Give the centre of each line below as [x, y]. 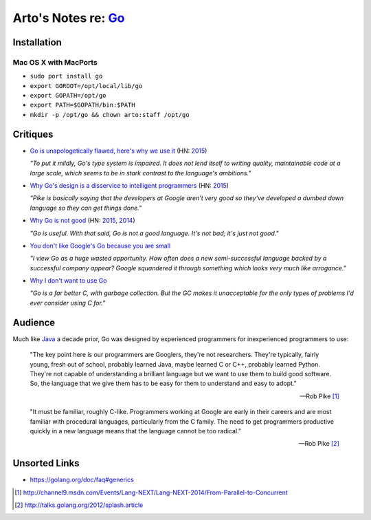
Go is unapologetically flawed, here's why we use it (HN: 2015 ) [119, 151]
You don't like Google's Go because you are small [100, 246]
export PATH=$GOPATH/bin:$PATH [82, 105]
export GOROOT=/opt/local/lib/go [86, 86]
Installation [37, 42]
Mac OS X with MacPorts [55, 62]
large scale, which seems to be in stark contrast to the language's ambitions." [140, 173]
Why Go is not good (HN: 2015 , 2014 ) [82, 221]
